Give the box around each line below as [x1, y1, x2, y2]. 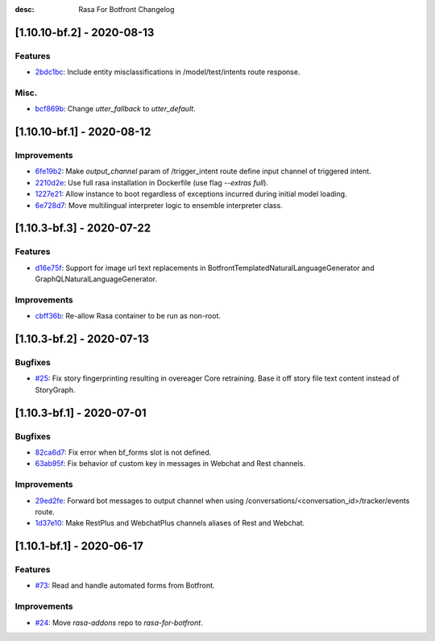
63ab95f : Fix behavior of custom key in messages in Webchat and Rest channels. [35, 459, 305, 468]
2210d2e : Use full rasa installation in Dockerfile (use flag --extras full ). [35, 177, 269, 187]
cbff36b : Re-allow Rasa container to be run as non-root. [35, 311, 222, 321]
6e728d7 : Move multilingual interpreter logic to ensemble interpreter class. [35, 200, 284, 210]
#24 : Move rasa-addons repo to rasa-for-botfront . [35, 618, 203, 627]
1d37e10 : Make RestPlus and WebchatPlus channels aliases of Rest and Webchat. [35, 518, 305, 528]
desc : [14, 5, 35, 14]
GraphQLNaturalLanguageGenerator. [35, 274, 157, 284]
